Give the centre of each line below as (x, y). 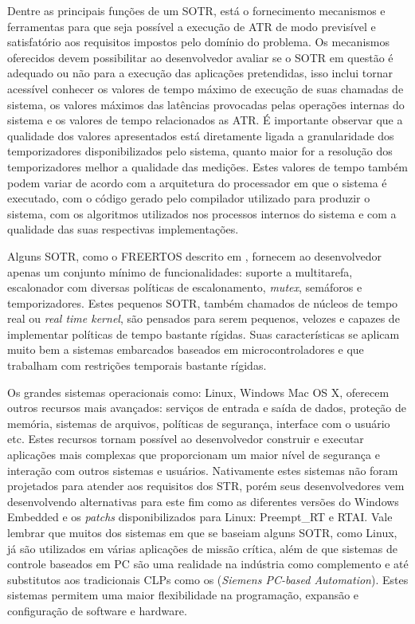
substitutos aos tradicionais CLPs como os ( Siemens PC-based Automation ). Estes (208, 579)
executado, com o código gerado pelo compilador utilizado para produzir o (189, 198)
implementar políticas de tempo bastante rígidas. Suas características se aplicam (204, 334)
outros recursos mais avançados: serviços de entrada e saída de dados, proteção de (207, 408)
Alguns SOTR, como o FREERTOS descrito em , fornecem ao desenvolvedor (195, 255)
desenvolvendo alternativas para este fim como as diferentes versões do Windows (203, 501)
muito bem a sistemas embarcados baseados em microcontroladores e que (186, 349)
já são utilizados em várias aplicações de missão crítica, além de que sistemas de (202, 548)
